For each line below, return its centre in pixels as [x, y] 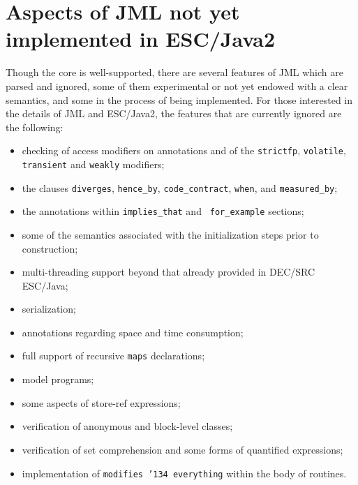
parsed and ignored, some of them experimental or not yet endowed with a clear [177, 85]
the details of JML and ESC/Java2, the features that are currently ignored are [174, 113]
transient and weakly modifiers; [93, 164]
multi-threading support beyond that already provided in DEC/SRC [169, 272]
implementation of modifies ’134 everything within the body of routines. [184, 473]
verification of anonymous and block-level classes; [127, 426]
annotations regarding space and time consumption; [133, 332]
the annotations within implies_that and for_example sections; [163, 211]
